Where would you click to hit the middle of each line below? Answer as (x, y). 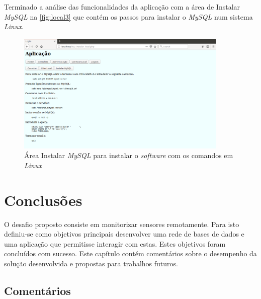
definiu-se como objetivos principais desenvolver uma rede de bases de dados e (124, 234)
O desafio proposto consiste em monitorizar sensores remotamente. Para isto (122, 224)
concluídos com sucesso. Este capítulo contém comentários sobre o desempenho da (130, 253)
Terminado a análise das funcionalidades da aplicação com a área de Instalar (122, 7)
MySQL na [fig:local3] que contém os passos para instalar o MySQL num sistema (128, 16)
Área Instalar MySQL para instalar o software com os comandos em (129, 155)
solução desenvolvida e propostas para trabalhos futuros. (91, 264)
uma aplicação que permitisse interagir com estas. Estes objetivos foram (115, 243)
